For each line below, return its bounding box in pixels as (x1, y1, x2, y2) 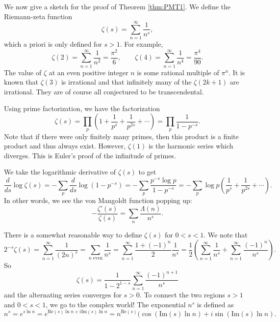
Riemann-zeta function (4, 11, 73, 21)
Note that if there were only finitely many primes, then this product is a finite (4, 131, 239, 141)
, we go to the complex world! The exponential (46, 299, 186, 309)
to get (138, 167, 156, 177)
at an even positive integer (49, 67, 128, 77)
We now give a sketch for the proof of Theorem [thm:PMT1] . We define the (4, 1, 231, 11)
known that (4, 77, 39, 87)
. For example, (120, 39, 163, 49)
